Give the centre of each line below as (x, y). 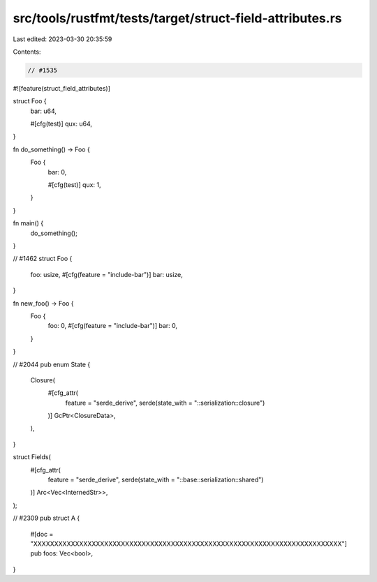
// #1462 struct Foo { (43, 259)
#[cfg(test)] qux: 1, (74, 185)
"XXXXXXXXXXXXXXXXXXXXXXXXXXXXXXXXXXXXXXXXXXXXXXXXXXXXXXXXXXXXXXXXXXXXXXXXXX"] (188, 544)
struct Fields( (32, 457)
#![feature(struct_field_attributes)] (62, 88)
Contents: (27, 52)
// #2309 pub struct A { (46, 518)
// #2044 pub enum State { (52, 364)
